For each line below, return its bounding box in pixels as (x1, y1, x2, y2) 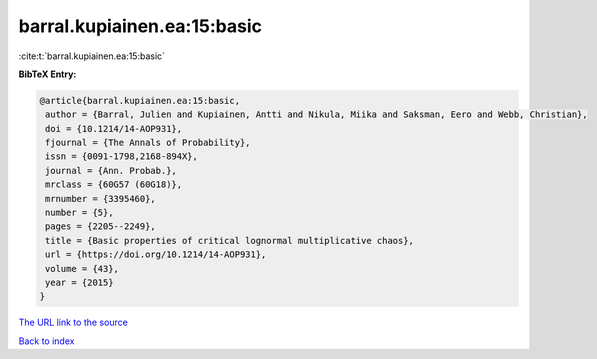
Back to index (18, 335, 75, 347)
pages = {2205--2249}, (45, 221, 157, 232)
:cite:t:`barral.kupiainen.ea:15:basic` (18, 50, 165, 62)
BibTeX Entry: (18, 68, 77, 80)
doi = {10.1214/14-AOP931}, (45, 123, 183, 134)
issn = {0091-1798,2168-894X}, (45, 151, 199, 162)
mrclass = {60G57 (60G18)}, (45, 179, 183, 190)
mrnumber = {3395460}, (45, 193, 157, 204)
